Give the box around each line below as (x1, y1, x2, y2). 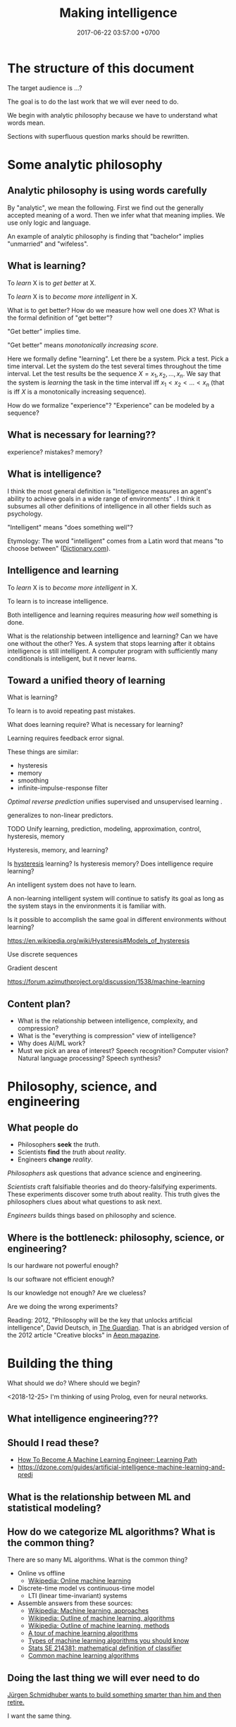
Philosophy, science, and (7, 1079, 157, 1095)
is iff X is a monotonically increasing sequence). (7, 387, 147, 396)
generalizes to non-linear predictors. (7, 811, 113, 820)
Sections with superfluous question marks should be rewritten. (7, 132, 190, 140)
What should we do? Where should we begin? (7, 1378, 141, 1387)
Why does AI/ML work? (17, 1039, 86, 1047)
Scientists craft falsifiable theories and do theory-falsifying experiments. (7, 1183, 217, 1191)
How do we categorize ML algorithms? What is (7, 1526, 216, 1538)
